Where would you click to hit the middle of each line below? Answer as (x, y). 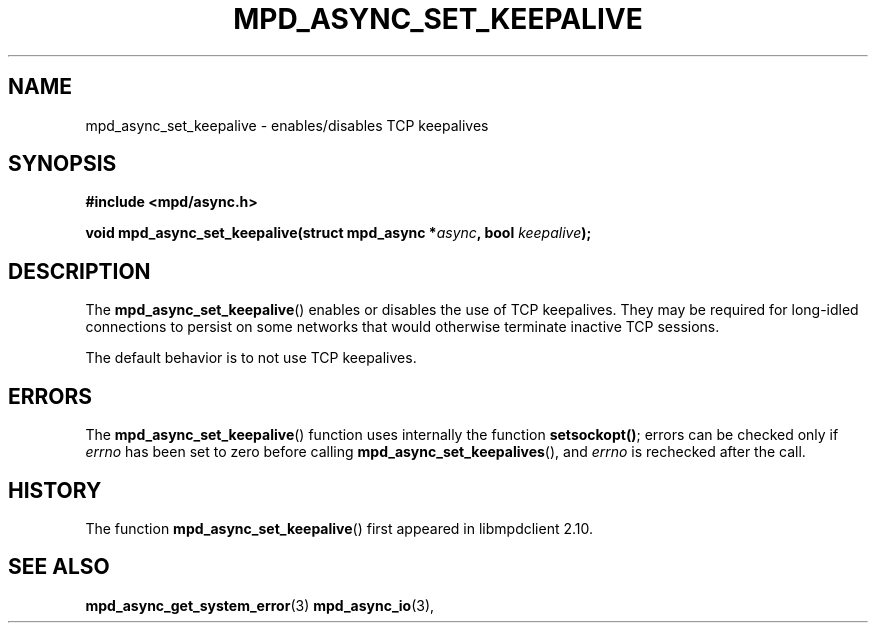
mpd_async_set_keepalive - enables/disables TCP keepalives (287, 125)
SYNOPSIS (62, 164)
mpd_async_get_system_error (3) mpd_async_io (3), (260, 605)
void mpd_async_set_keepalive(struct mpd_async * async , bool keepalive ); (338, 233)
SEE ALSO (59, 567)
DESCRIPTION (79, 271)
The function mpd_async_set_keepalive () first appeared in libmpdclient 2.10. (339, 528)
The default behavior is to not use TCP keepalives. (251, 358)
